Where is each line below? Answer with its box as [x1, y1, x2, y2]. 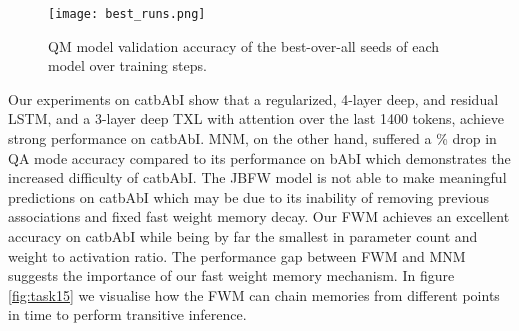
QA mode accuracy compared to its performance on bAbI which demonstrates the [8, 147, 511, 168]
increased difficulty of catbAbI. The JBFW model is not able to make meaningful [8, 167, 507, 188]
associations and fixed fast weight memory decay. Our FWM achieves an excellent [8, 206, 510, 227]
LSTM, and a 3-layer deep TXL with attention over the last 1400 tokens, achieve [8, 108, 505, 129]
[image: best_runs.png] [48, 7, 206, 21]
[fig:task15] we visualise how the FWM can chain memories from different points [8, 284, 500, 305]
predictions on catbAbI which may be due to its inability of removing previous [8, 186, 490, 207]
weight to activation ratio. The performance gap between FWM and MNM [8, 245, 466, 266]
